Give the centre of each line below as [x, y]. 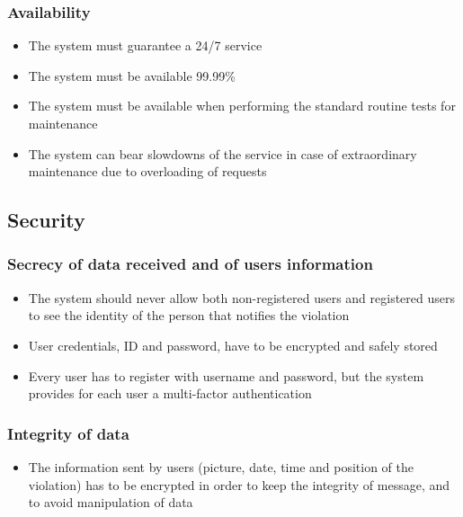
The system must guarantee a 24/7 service [145, 45]
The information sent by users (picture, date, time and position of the [221, 466]
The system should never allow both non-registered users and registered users [242, 297]
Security [46, 220]
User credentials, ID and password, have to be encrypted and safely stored [233, 345]
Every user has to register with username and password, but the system [226, 375]
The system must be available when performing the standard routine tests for [242, 106]
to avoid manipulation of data [111, 502]
